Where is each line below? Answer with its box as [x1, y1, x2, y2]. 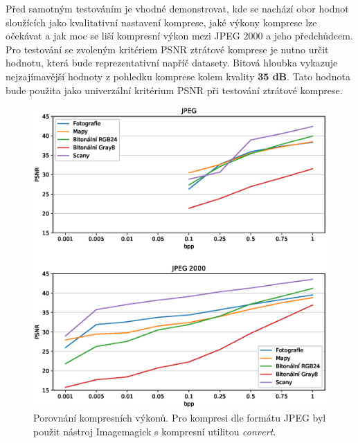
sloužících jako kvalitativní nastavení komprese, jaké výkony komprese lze [6, 15, 317, 29]
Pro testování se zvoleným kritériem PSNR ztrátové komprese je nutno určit [6, 42, 329, 56]
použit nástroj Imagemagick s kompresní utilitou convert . [33, 424, 276, 438]
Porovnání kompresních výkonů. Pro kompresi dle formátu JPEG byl [33, 410, 326, 425]
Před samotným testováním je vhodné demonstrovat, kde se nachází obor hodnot [6, 1, 349, 15]
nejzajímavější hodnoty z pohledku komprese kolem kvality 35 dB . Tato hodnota [6, 69, 350, 83]
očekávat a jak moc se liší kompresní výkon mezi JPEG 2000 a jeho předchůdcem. [6, 28, 353, 43]
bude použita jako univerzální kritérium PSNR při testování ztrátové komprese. [6, 82, 343, 97]
